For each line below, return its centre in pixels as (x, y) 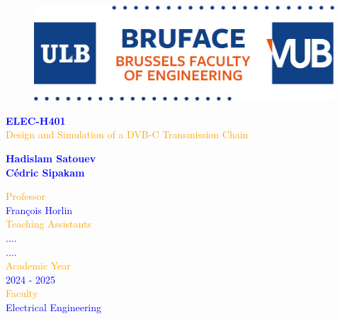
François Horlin (39, 209)
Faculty (22, 293)
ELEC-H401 (36, 120)
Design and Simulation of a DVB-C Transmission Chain (127, 134)
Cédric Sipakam (45, 172)
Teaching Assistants (49, 224)
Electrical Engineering (54, 307)
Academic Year (38, 265)
